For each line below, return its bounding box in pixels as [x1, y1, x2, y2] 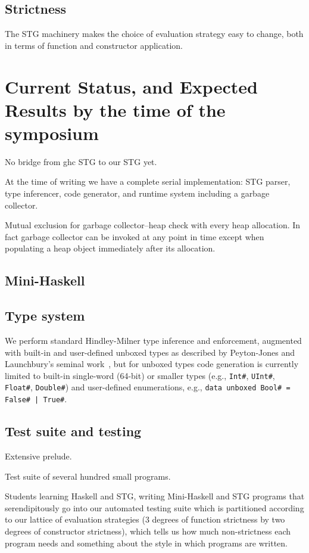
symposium [5, 120, 99, 145]
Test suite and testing [5, 422, 142, 440]
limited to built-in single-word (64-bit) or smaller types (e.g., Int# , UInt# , [5, 369, 275, 381]
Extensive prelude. [5, 449, 72, 462]
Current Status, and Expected [5, 74, 258, 98]
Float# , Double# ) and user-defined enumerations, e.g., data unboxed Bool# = [5, 381, 291, 393]
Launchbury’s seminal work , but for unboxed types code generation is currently [5, 358, 299, 370]
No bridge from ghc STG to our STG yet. [5, 155, 157, 167]
